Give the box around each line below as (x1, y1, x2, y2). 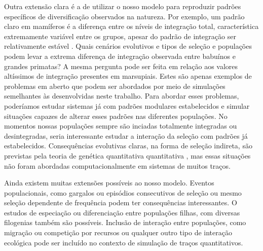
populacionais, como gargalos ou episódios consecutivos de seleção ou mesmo (4, 187, 242, 198)
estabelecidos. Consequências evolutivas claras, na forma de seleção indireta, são (4, 140, 252, 151)
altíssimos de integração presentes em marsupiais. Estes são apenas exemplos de (4, 71, 252, 81)
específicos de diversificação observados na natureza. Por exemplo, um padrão (4, 11, 245, 21)
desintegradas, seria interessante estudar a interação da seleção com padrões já (4, 130, 248, 141)
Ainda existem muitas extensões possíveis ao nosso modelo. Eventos (4, 177, 214, 188)
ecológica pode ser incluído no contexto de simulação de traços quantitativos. (4, 237, 243, 247)
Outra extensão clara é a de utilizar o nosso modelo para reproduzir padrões (4, 1, 241, 11)
